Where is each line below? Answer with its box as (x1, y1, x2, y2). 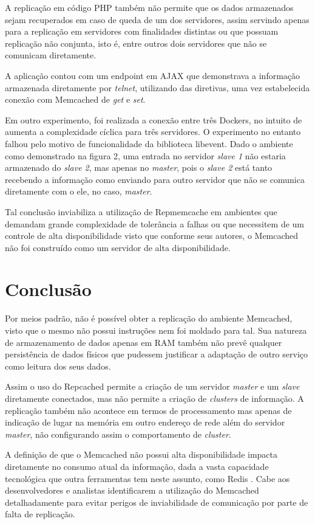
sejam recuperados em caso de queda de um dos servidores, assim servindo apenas (5, 13, 310, 26)
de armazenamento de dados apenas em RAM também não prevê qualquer (5, 336, 282, 348)
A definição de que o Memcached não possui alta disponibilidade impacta (5, 448, 278, 461)
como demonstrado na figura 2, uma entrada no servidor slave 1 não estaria (5, 149, 286, 162)
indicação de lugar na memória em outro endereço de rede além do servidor (5, 416, 285, 429)
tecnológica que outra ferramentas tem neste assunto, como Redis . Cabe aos (5, 472, 290, 484)
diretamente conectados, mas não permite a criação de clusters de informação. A (5, 391, 304, 404)
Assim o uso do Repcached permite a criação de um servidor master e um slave (5, 380, 300, 393)
